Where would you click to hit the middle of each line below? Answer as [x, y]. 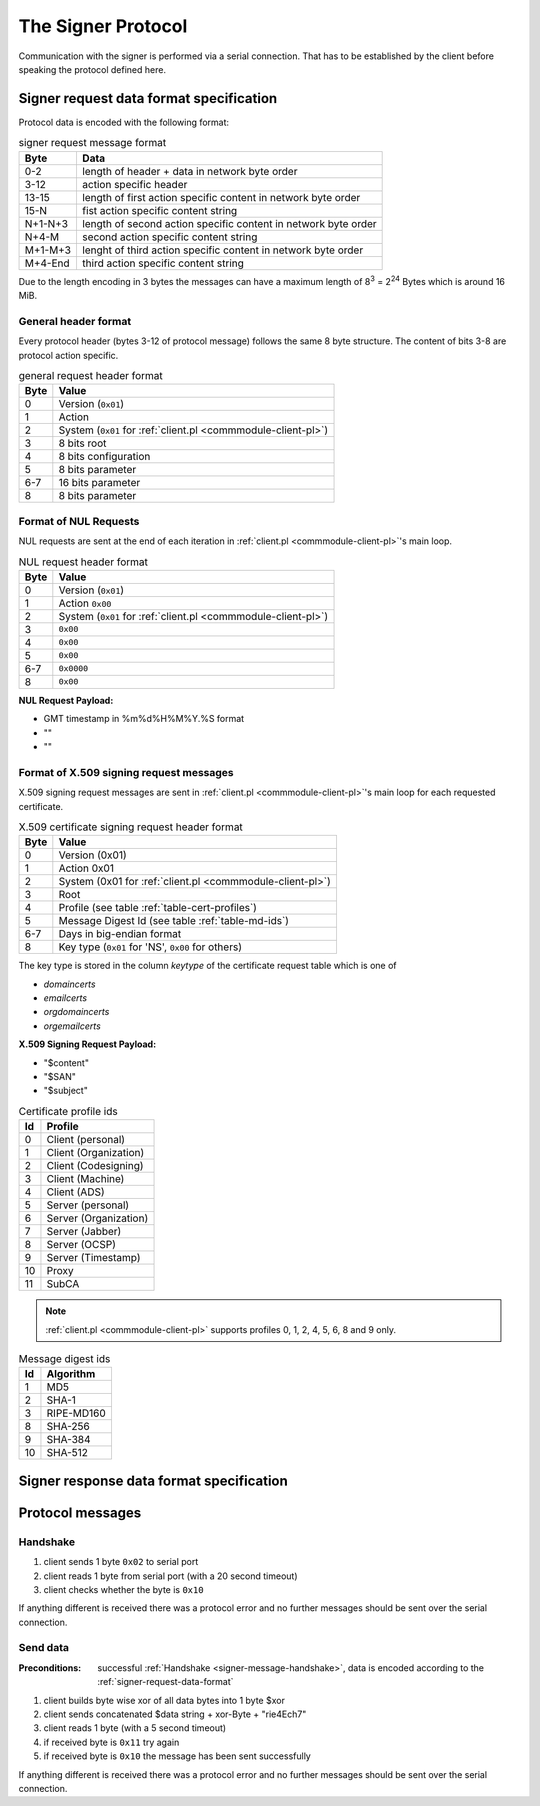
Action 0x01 [86, 868]
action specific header [134, 184]
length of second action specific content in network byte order [229, 223]
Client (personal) [85, 1140]
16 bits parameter [99, 483]
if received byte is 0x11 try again [111, 1742]
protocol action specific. [68, 355]
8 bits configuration [104, 457]
